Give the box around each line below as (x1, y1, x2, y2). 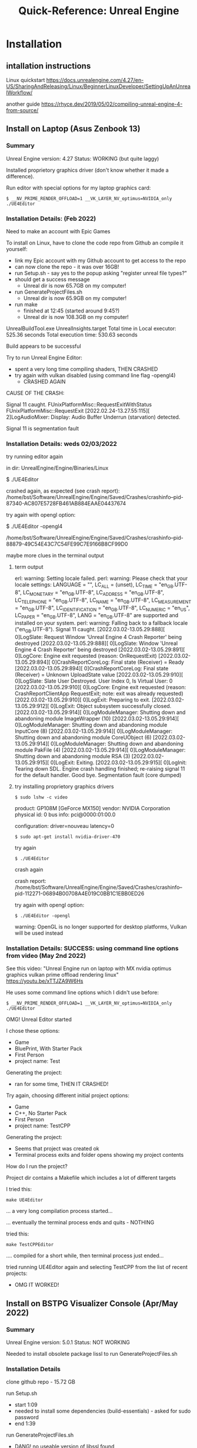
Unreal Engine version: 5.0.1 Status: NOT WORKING (6, 1339, 131, 1346)
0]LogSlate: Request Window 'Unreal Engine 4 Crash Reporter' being (14, 634, 182, 641)
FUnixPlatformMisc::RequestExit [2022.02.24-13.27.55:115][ (6, 407, 150, 414)
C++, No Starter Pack (14, 1110, 67, 1117)
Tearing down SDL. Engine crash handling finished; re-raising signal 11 (14, 765, 185, 772)
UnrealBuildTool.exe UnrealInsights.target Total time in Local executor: (6, 325, 176, 332)
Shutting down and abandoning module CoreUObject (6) (14, 734, 152, 741)
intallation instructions (6, 61, 91, 71)
